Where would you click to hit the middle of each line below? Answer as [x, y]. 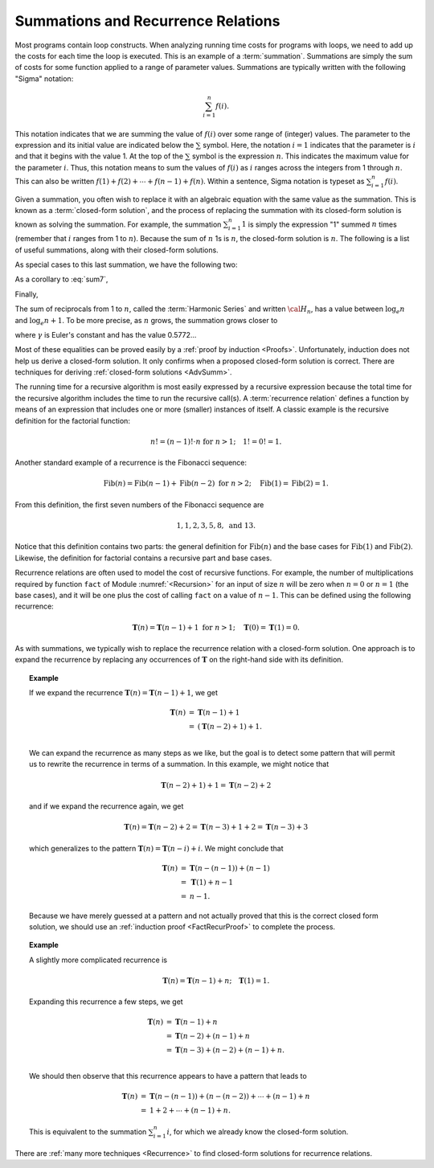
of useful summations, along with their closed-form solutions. [117, 250]
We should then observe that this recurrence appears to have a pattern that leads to [168, 1076]
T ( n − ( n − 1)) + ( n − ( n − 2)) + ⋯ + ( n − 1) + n [230, 1096]
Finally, [27, 294]
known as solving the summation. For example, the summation [118, 224]
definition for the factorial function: [72, 420]
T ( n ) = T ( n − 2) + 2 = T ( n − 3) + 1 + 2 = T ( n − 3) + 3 [216, 827]
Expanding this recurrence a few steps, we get [106, 1002]
